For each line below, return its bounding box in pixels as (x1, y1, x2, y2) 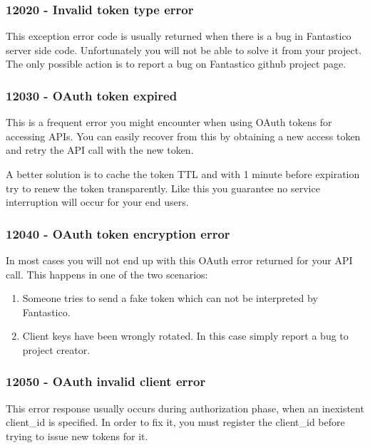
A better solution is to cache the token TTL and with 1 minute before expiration (6, 167, 360, 181)
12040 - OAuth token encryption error (6, 224, 230, 242)
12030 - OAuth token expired (6, 86, 178, 104)
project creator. (22, 342, 91, 357)
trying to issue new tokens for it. (6, 428, 148, 443)
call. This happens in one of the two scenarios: (6, 266, 208, 281)
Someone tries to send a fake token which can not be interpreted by (22, 291, 318, 306)
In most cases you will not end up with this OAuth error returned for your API (6, 253, 353, 267)
